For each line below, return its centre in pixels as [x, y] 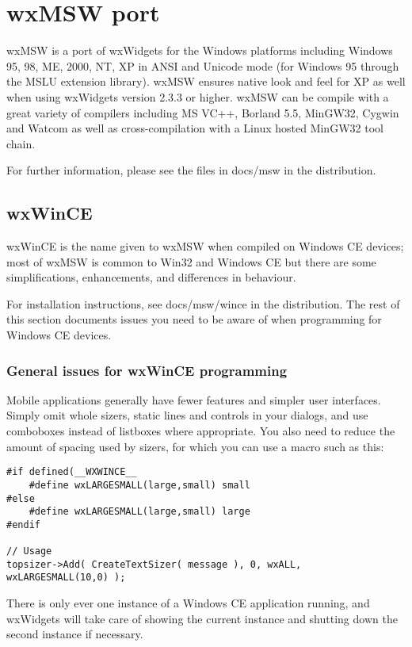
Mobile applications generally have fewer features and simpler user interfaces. [194, 399]
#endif [23, 524]
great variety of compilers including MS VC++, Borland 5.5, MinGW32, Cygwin [203, 112]
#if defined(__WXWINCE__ [72, 472]
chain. [21, 143]
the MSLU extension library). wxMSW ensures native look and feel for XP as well [206, 81]
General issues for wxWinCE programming [147, 370]
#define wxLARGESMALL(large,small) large [139, 512]
